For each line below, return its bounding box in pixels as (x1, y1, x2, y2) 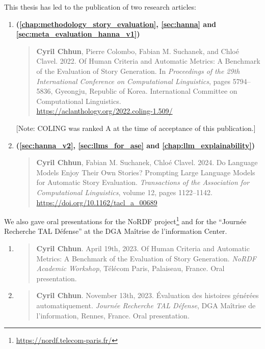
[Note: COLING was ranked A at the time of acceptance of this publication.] (16, 122, 256, 133)
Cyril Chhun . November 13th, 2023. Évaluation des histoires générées (36, 290, 259, 301)
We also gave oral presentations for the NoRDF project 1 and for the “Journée (4, 214, 247, 226)
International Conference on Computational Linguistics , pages (36, 75, 231, 86)
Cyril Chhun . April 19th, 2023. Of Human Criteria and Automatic (36, 243, 250, 253)
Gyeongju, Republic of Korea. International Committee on (55, 86, 237, 96)
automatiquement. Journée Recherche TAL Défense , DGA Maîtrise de (36, 300, 256, 310)
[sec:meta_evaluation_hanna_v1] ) (16, 29, 140, 39)
